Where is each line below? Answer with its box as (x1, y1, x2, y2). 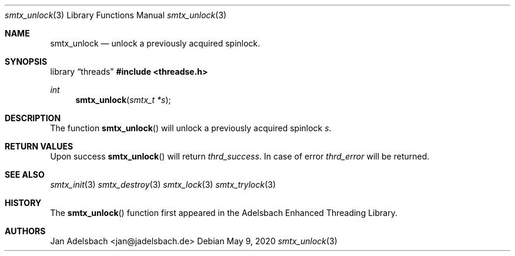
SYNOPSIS (5, 56, 48, 67)
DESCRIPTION (5, 113, 61, 123)
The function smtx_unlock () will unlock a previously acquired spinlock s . (50, 123, 332, 133)
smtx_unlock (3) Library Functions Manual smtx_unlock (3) (5, 10, 227, 20)
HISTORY (5, 198, 42, 208)
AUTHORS (5, 226, 46, 236)
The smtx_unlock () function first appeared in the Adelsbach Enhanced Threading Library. (50, 208, 397, 218)
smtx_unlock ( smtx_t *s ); (75, 95, 171, 105)
